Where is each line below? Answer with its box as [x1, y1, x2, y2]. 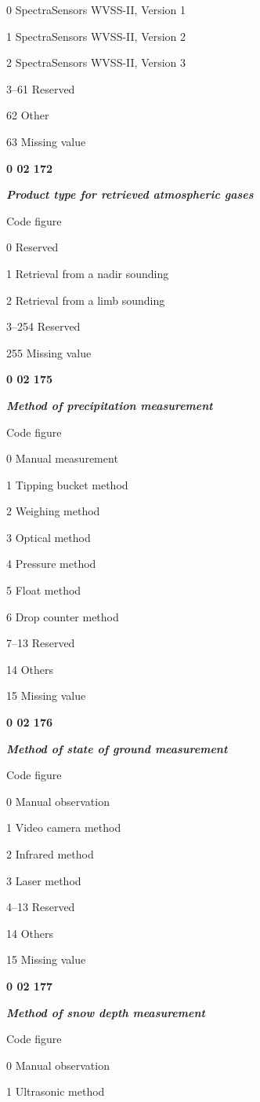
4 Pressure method [6, 555, 96, 572]
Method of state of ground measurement [6, 740, 228, 756]
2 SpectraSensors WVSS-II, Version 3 [6, 54, 186, 71]
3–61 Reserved [6, 80, 75, 97]
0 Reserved [6, 239, 59, 255]
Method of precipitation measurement [6, 397, 213, 413]
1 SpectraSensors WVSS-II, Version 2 [6, 27, 186, 44]
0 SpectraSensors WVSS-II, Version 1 [6, 2, 186, 17]
